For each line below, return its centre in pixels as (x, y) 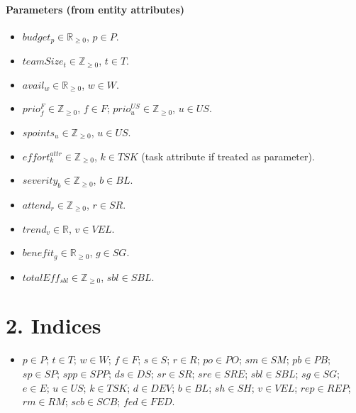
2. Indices (54, 325)
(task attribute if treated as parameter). (228, 156)
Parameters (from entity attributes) (95, 9)
